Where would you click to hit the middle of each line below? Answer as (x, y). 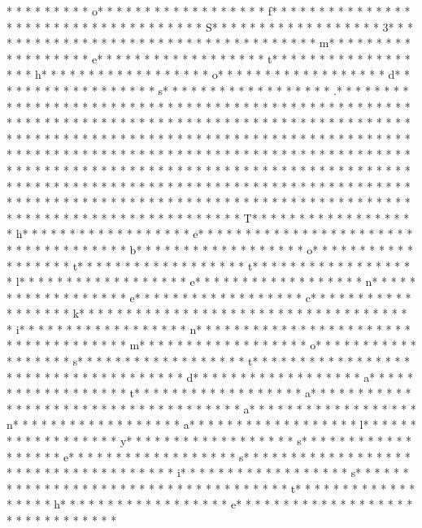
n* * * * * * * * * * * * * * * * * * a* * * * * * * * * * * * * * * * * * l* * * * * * (211, 424)
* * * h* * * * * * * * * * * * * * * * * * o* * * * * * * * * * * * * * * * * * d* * (209, 74)
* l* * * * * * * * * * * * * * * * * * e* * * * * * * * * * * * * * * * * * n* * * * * (211, 281)
